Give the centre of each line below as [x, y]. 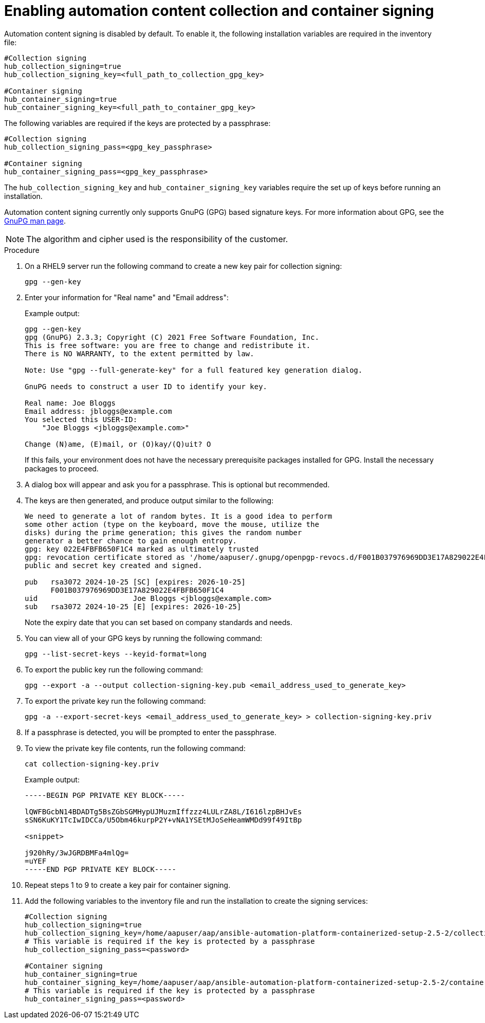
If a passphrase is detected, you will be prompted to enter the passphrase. [151, 732]
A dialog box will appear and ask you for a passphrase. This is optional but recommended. [177, 484]
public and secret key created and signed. [114, 565]
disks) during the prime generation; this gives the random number [163, 532]
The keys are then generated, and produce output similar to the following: [149, 500]
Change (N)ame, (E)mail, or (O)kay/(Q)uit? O [118, 444]
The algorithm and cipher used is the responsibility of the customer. [157, 239]
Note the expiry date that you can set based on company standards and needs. [158, 622]
